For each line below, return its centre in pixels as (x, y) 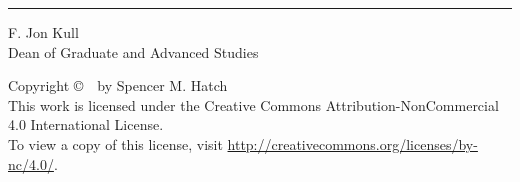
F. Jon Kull (43, 32)
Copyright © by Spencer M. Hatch (118, 85)
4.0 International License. (86, 124)
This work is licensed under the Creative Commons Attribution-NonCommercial (253, 104)
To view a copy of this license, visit (115, 143)
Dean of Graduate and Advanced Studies (133, 51)
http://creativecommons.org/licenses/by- (352, 143)
